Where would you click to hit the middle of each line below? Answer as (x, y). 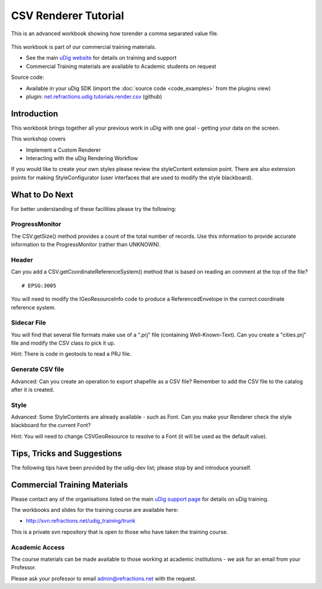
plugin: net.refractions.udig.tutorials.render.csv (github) (94, 96)
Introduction (35, 113)
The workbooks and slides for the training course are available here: (95, 510)
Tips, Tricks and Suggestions (66, 453)
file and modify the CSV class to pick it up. (63, 343)
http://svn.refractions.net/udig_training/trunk (81, 521)
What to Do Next (42, 194)
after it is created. (33, 389)
